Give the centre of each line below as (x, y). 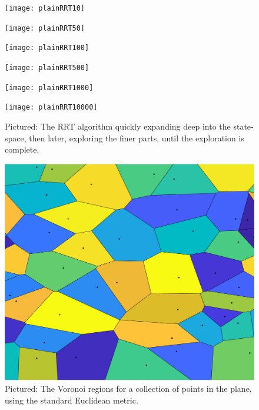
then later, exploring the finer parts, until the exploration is (137, 138)
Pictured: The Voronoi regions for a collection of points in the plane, (128, 388)
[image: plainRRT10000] (51, 108)
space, (16, 138)
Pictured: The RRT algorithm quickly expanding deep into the (118, 126)
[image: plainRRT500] (47, 67)
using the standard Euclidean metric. (72, 400)
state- (243, 126)
